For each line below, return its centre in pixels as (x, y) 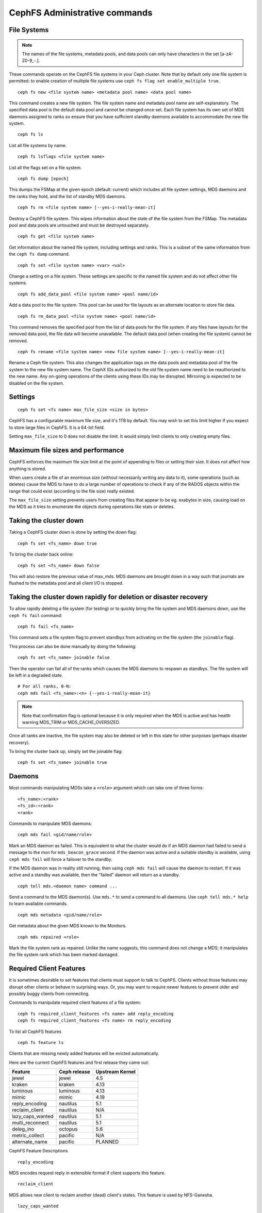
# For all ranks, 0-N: (45, 686)
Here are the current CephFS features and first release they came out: (79, 1062)
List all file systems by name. (38, 145)
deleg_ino (23, 1129)
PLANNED (107, 1142)
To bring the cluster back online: (41, 554)
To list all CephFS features (35, 1032)
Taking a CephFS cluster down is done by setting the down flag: (73, 532)
